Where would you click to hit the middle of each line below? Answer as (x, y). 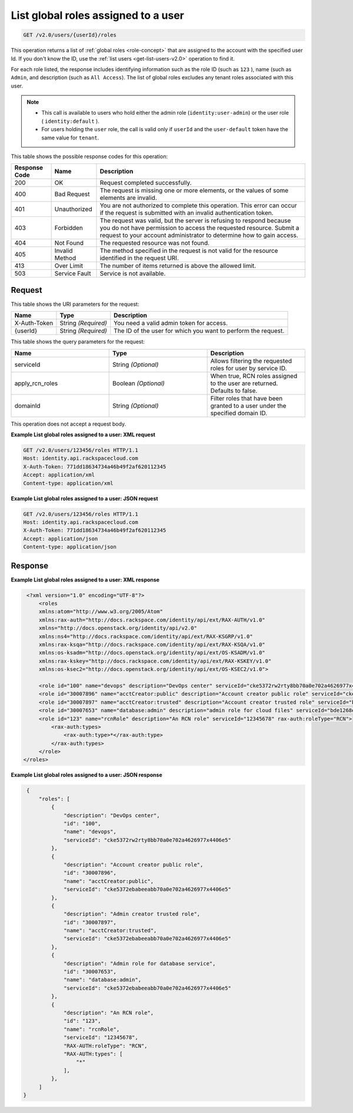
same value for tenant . (70, 138)
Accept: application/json (61, 539)
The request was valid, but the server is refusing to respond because (195, 220)
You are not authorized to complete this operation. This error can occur (198, 206)
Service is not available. (133, 273)
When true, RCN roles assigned (254, 376)
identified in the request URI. (139, 258)
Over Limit (69, 266)
